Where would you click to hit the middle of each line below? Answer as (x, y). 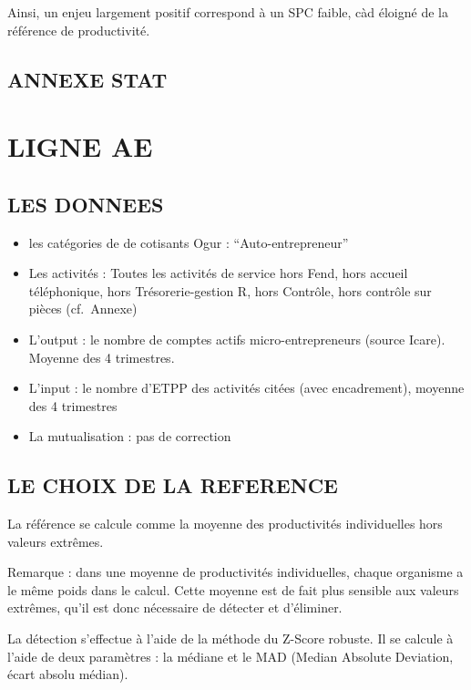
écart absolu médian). (68, 674)
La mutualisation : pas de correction (130, 436)
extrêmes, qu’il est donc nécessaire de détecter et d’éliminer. (175, 608)
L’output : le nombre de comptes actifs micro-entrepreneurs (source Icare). (237, 339)
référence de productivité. (79, 30)
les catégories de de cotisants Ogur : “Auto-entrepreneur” (189, 242)
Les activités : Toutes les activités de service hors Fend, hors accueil (218, 273)
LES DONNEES (86, 204)
